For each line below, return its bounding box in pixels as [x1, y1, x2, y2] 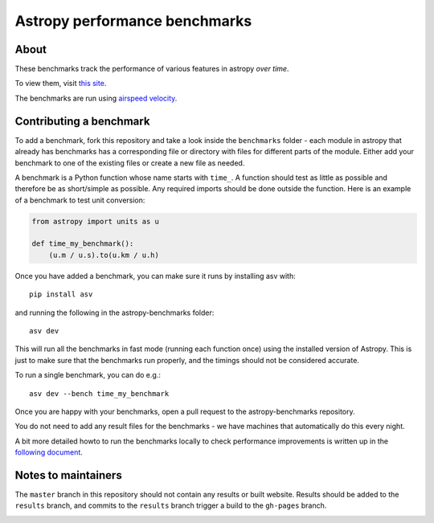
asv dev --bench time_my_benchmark [29, 389, 170, 398]
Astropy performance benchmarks [14, 12, 252, 30]
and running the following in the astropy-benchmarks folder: [14, 308, 215, 317]
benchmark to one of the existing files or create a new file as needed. [14, 157, 245, 168]
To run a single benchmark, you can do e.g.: [14, 370, 161, 380]
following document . [14, 447, 84, 457]
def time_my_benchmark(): [31, 239, 134, 248]
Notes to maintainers [14, 468, 122, 482]
